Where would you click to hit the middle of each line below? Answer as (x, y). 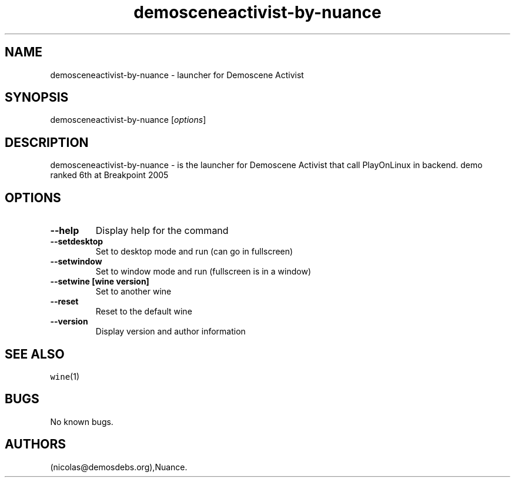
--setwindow (76, 262)
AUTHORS (36, 444)
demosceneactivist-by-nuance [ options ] (128, 120)
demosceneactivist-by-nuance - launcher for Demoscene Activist (177, 75)
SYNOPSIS (37, 98)
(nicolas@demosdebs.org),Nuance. (119, 467)
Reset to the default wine (144, 312)
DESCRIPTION (47, 142)
